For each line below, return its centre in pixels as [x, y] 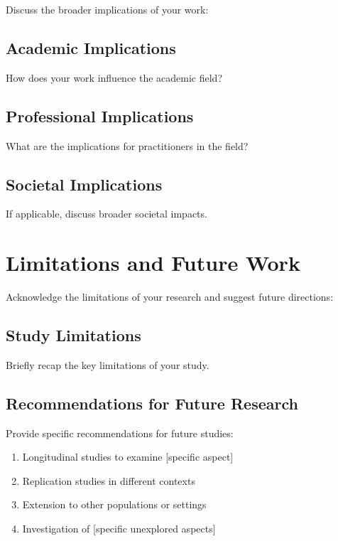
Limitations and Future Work [153, 263]
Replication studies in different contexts [109, 480]
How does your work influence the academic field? [114, 77]
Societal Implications [84, 184]
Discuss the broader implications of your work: [107, 9]
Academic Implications [91, 47]
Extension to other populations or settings [114, 504]
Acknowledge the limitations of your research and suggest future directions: [170, 297]
